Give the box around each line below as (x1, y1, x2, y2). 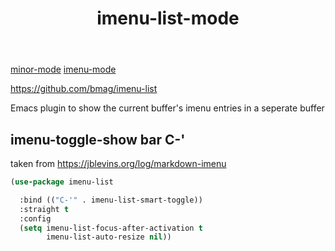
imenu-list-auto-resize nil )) (46, 232, 172, 242)
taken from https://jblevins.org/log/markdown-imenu (10, 158, 227, 169)
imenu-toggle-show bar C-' (10, 131, 186, 148)
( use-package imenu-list (10, 177, 114, 187)
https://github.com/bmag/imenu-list (10, 83, 158, 95)
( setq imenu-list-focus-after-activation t (19, 223, 203, 233)
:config (19, 213, 52, 224)
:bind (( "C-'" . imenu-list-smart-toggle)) (19, 195, 203, 205)
